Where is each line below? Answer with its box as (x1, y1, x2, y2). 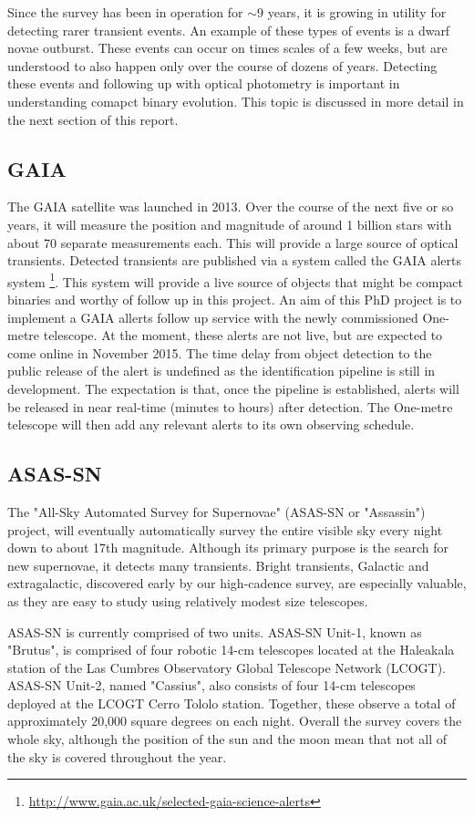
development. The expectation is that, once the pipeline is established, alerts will (7, 378, 459, 398)
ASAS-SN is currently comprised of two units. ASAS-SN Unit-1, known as (7, 622, 422, 641)
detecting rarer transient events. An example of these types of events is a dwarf (7, 20, 450, 39)
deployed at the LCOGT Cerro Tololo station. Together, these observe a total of (7, 693, 456, 712)
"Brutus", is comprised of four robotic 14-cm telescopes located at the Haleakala (7, 640, 455, 659)
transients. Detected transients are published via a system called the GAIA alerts (7, 251, 462, 270)
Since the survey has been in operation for (7, 3, 243, 21)
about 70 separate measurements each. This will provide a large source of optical (7, 233, 459, 252)
